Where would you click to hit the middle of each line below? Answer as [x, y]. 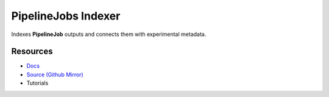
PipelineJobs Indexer [66, 16]
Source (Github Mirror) [55, 74]
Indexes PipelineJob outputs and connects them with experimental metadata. [109, 34]
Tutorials [37, 83]
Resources [32, 52]
